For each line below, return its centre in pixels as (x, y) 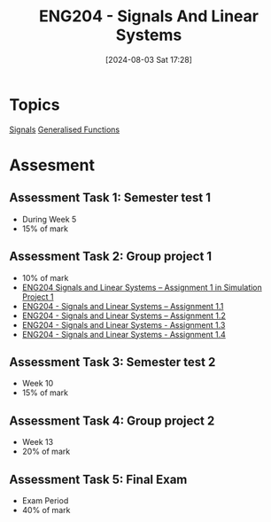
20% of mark (46, 452)
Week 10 (38, 384)
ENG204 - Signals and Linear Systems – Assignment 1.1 (123, 306)
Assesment (52, 165)
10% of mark (45, 277)
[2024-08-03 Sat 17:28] (149, 59)
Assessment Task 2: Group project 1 (111, 257)
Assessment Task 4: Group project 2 (112, 421)
